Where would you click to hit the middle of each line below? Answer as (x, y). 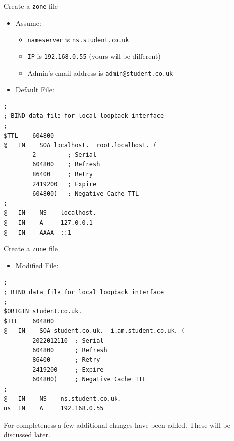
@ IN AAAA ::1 (38, 232)
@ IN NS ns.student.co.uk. (63, 399)
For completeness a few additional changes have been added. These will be (117, 424)
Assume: (28, 23)
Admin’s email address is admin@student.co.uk (100, 73)
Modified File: (37, 265)
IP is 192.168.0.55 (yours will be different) (94, 56)
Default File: (35, 89)
